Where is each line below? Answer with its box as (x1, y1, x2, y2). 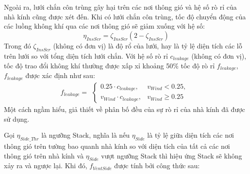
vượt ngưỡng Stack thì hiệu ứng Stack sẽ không (101, 150, 242, 160)
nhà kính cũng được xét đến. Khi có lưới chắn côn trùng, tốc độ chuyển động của (4, 11, 246, 21)
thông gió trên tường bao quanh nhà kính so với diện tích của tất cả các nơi (4, 141, 230, 151)
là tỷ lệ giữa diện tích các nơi (147, 130, 234, 140)
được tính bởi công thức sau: (114, 160, 200, 171)
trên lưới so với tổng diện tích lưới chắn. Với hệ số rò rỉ (4, 50, 168, 61)
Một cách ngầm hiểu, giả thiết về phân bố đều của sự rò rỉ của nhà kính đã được (4, 104, 245, 114)
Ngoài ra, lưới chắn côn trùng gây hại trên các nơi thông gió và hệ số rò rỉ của (4, 2, 237, 12)
